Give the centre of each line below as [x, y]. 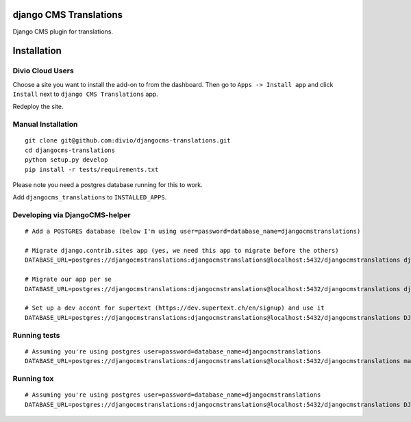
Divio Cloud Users [43, 71]
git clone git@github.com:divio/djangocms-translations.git [128, 141]
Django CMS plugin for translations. [63, 32]
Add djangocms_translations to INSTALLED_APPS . [90, 197]
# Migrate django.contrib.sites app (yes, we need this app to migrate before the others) [182, 251]
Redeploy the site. [38, 107]
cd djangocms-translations [70, 150]
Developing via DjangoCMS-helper [72, 215]
